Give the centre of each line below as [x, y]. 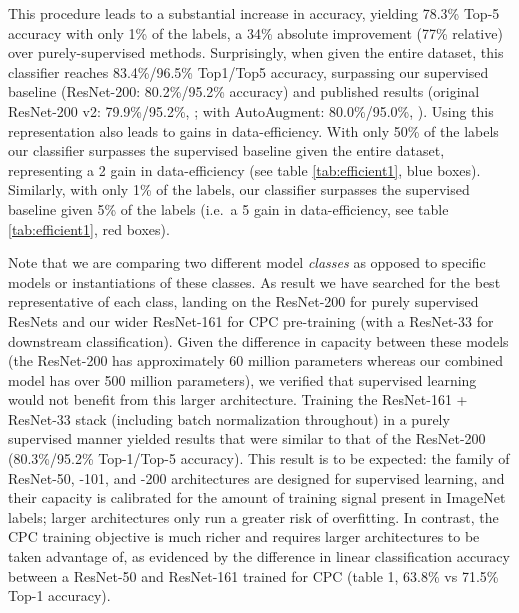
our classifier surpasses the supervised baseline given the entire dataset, [226, 150]
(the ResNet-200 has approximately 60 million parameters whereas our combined [255, 360]
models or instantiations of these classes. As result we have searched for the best [254, 281]
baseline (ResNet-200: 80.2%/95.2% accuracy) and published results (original [244, 91]
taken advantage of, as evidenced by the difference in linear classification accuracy [259, 556]
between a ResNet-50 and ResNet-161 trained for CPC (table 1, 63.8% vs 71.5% [253, 575]
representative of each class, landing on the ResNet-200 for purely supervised [243, 301]
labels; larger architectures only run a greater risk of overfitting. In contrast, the [253, 516]
